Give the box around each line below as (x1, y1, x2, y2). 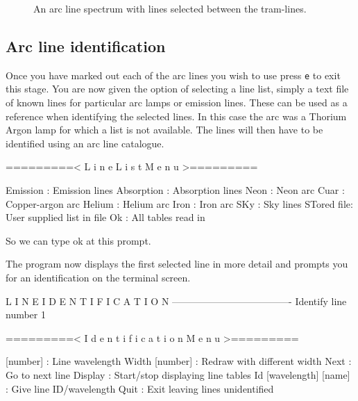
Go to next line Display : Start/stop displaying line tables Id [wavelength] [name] (6, 367, 350, 382)
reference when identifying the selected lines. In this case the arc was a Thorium (6, 108, 347, 123)
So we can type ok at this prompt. (6, 233, 151, 247)
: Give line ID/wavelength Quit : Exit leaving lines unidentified (6, 381, 274, 395)
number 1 (6, 307, 46, 322)
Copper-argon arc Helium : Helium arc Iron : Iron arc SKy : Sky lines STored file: (6, 196, 353, 211)
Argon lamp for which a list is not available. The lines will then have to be (6, 122, 323, 137)
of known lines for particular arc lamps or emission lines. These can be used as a (6, 95, 348, 110)
